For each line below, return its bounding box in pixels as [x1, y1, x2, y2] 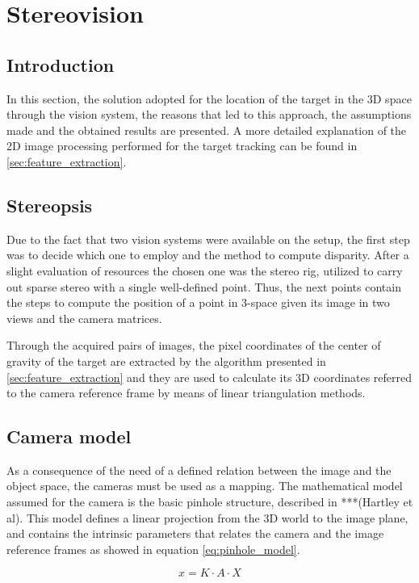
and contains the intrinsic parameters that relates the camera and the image [6, 525, 384, 542]
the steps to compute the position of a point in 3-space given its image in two [6, 294, 390, 311]
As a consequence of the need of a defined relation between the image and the [6, 461, 392, 478]
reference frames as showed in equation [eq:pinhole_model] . [6, 540, 300, 557]
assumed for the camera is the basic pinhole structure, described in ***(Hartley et [6, 493, 413, 510]
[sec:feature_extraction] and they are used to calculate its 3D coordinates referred [6, 368, 413, 385]
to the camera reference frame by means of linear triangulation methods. [6, 384, 366, 401]
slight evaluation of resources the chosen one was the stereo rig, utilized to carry [6, 262, 403, 279]
